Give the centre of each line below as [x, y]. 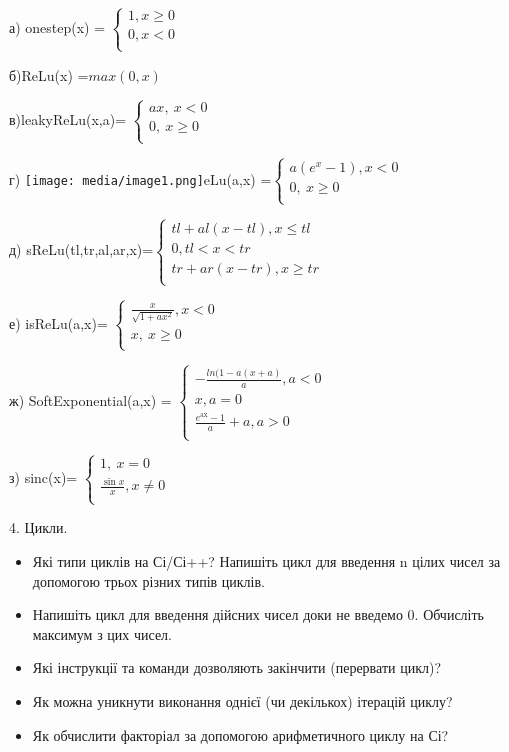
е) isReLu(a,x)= [58, 322]
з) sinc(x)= [43, 476]
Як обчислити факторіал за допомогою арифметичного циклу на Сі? [240, 734]
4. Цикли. [38, 527]
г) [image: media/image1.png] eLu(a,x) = [140, 178]
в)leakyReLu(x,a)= [68, 118]
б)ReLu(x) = [49, 74]
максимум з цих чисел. [102, 633]
